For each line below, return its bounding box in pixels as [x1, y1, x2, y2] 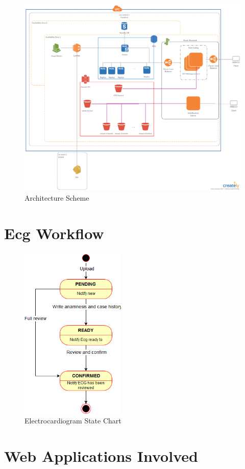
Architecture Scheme [24, 193, 89, 203]
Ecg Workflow [4, 223, 104, 244]
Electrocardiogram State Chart [24, 415, 121, 426]
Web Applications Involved [4, 445, 198, 466]
